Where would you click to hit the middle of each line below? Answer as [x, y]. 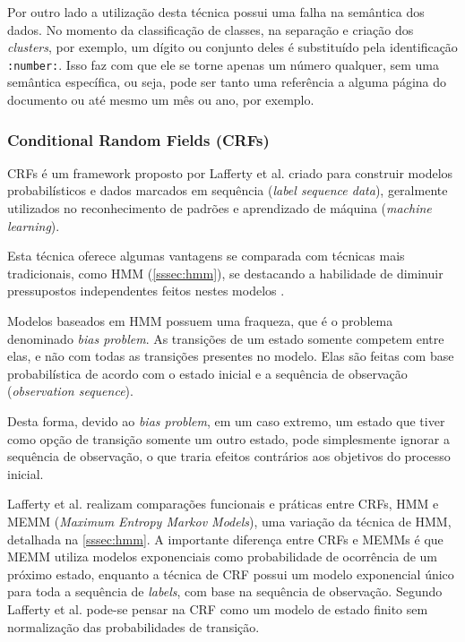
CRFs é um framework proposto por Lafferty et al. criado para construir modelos [230, 172]
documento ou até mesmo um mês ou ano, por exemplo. [161, 100]
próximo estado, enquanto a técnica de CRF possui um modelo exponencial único [231, 574]
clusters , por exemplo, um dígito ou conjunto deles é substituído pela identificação [232, 47]
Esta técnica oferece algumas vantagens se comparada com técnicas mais [206, 256]
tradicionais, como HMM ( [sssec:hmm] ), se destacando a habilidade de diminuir [225, 273]
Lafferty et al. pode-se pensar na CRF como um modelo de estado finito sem [218, 608]
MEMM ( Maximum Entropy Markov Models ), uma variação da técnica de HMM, [229, 521]
